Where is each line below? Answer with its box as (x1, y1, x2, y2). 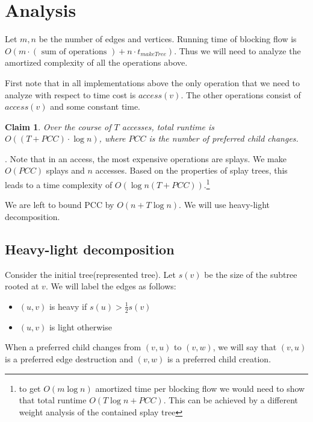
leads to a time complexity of (5, 178, 113, 191)
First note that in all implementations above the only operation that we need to (5, 76, 300, 89)
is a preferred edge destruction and (5, 352, 134, 365)
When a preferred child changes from (5, 341, 141, 353)
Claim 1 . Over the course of (5, 120, 111, 133)
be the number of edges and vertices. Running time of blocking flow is (39, 33, 297, 45)
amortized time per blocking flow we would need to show (95, 382, 305, 394)
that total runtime (19, 394, 87, 406)
